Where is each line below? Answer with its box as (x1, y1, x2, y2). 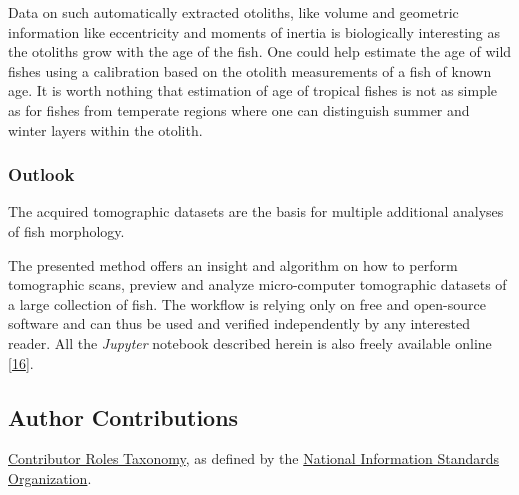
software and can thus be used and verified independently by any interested (8, 313, 471, 334)
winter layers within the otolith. (8, 119, 203, 140)
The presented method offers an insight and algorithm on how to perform (8, 254, 458, 275)
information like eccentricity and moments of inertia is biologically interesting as (8, 21, 501, 42)
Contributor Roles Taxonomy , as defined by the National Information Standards (8, 448, 500, 469)
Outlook (8, 162, 75, 187)
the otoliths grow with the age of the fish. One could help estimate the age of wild (8, 41, 512, 62)
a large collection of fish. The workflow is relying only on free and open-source (8, 293, 486, 314)
